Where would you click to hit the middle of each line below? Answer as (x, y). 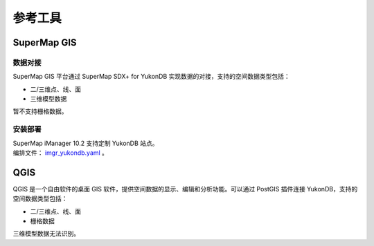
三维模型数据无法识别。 (46, 234)
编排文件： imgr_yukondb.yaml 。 (61, 153)
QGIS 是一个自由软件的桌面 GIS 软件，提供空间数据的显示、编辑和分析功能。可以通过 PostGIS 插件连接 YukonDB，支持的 (185, 189)
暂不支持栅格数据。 (40, 111)
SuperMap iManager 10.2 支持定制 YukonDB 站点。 (86, 143)
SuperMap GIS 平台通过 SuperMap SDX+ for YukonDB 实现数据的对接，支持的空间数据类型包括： (151, 77)
